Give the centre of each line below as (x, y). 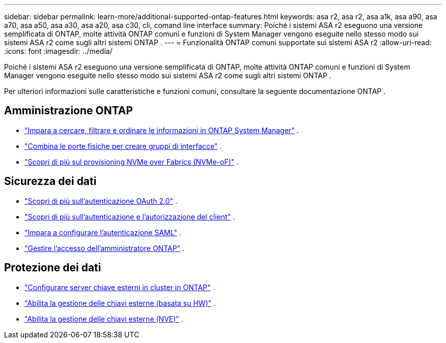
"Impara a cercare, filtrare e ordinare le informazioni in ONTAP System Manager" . (162, 130)
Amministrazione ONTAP (69, 111)
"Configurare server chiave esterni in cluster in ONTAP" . (120, 287)
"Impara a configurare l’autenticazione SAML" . (103, 232)
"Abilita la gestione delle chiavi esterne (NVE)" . (104, 319)
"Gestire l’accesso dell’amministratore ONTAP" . (105, 248)
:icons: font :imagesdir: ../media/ (58, 51)
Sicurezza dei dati (50, 181)
